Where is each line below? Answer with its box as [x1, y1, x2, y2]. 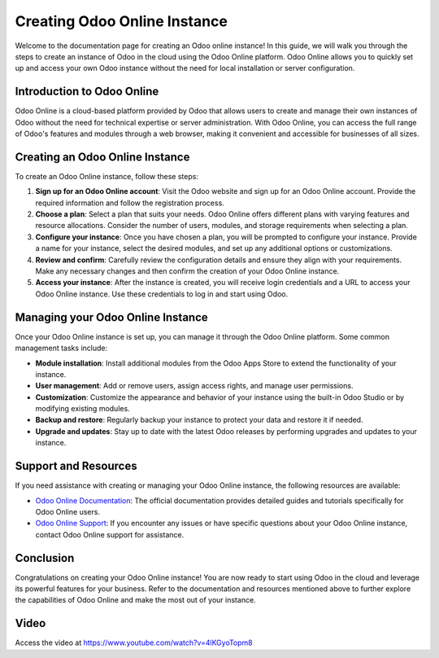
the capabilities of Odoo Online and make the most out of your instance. [15, 595, 256, 605]
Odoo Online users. [35, 507, 101, 516]
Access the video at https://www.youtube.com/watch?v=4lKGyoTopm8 [15, 638, 254, 647]
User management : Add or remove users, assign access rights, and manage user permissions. [35, 381, 354, 391]
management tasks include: [15, 343, 108, 353]
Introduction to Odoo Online [15, 85, 159, 99]
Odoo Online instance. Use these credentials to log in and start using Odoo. [35, 289, 289, 299]
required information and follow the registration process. [35, 198, 225, 208]
